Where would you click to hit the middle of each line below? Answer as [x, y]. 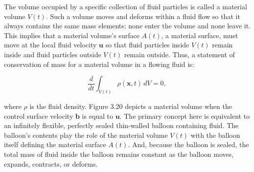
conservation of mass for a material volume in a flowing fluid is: [99, 64]
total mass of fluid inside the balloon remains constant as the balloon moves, [119, 154]
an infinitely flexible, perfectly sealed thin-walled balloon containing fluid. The [121, 125]
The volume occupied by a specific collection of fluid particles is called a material [126, 6]
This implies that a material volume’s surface [72, 35]
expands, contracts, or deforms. [51, 163]
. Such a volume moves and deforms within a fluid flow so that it [143, 16]
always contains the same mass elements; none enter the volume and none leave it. [127, 26]
